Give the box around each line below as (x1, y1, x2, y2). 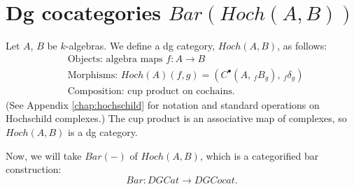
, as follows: (277, 38, 327, 53)
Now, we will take (6, 148, 82, 162)
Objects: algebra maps (67, 54, 163, 64)
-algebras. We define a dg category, (65, 38, 215, 53)
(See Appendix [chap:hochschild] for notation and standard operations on (6, 97, 320, 112)
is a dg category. (68, 125, 138, 139)
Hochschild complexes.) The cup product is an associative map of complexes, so (6, 111, 347, 126)
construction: (6, 162, 62, 176)
